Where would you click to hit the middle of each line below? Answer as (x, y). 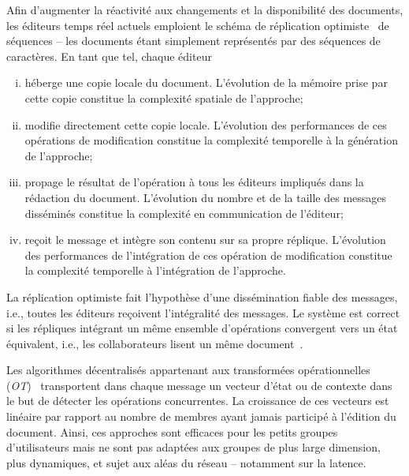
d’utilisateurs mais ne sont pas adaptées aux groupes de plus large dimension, (193, 447)
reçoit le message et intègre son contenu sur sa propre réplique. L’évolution (205, 240)
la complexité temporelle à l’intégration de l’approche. (155, 270)
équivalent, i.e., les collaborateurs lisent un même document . (155, 343)
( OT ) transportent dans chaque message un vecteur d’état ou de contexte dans (199, 385)
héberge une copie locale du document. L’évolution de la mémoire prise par (206, 82)
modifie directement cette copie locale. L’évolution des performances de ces (206, 124)
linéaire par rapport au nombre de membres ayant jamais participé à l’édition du (201, 416)
